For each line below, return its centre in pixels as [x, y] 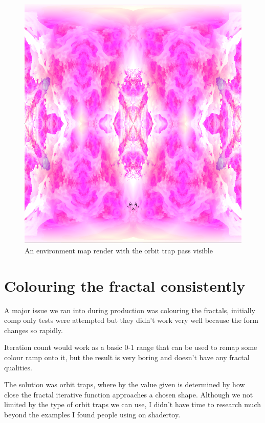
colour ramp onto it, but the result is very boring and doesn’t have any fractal [127, 357]
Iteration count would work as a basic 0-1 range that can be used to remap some [131, 347]
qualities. [18, 367]
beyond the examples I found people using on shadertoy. [92, 415]
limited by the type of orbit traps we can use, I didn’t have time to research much [133, 404]
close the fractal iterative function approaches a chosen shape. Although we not [129, 394]
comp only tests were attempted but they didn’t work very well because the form [131, 320]
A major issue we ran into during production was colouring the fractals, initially [130, 310]
